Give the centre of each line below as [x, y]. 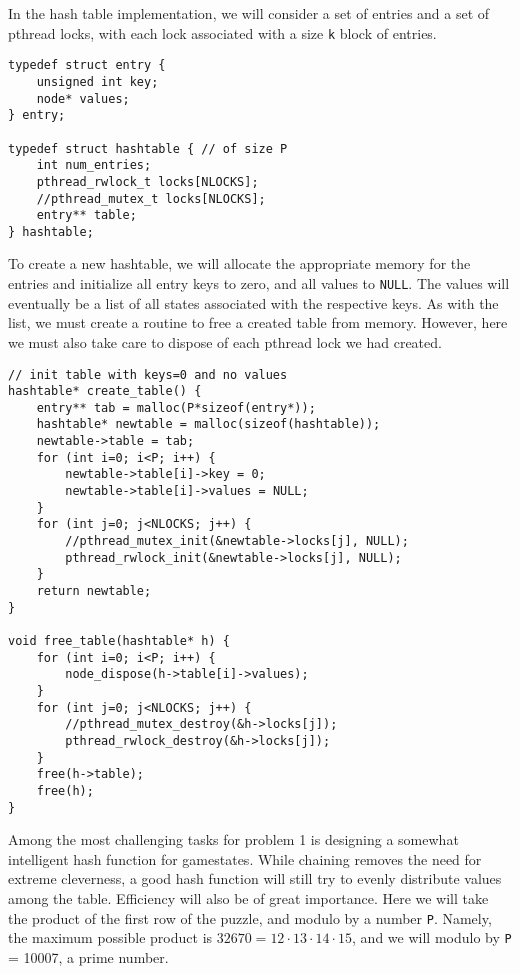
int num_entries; [94, 165]
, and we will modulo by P [432, 937]
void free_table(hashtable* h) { [119, 641]
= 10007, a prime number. [88, 956]
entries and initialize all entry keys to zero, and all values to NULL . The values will [259, 283]
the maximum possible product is [110, 937]
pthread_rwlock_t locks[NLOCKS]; [147, 181]
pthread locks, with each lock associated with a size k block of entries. [222, 32]
